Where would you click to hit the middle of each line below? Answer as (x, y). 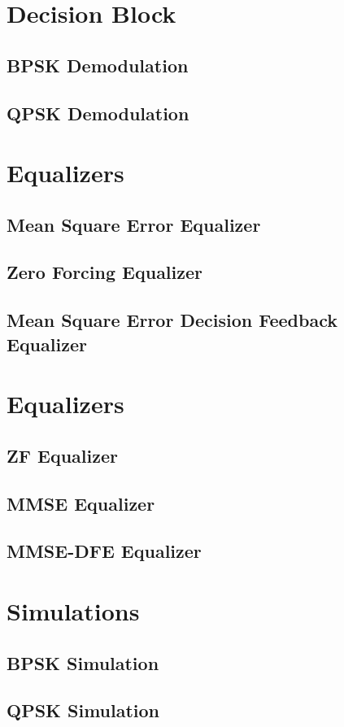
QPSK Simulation (83, 710)
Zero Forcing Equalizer (105, 272)
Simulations (73, 610)
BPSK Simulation (83, 662)
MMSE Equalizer (81, 503)
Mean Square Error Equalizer (134, 224)
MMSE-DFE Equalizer (104, 551)
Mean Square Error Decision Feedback (172, 320)
